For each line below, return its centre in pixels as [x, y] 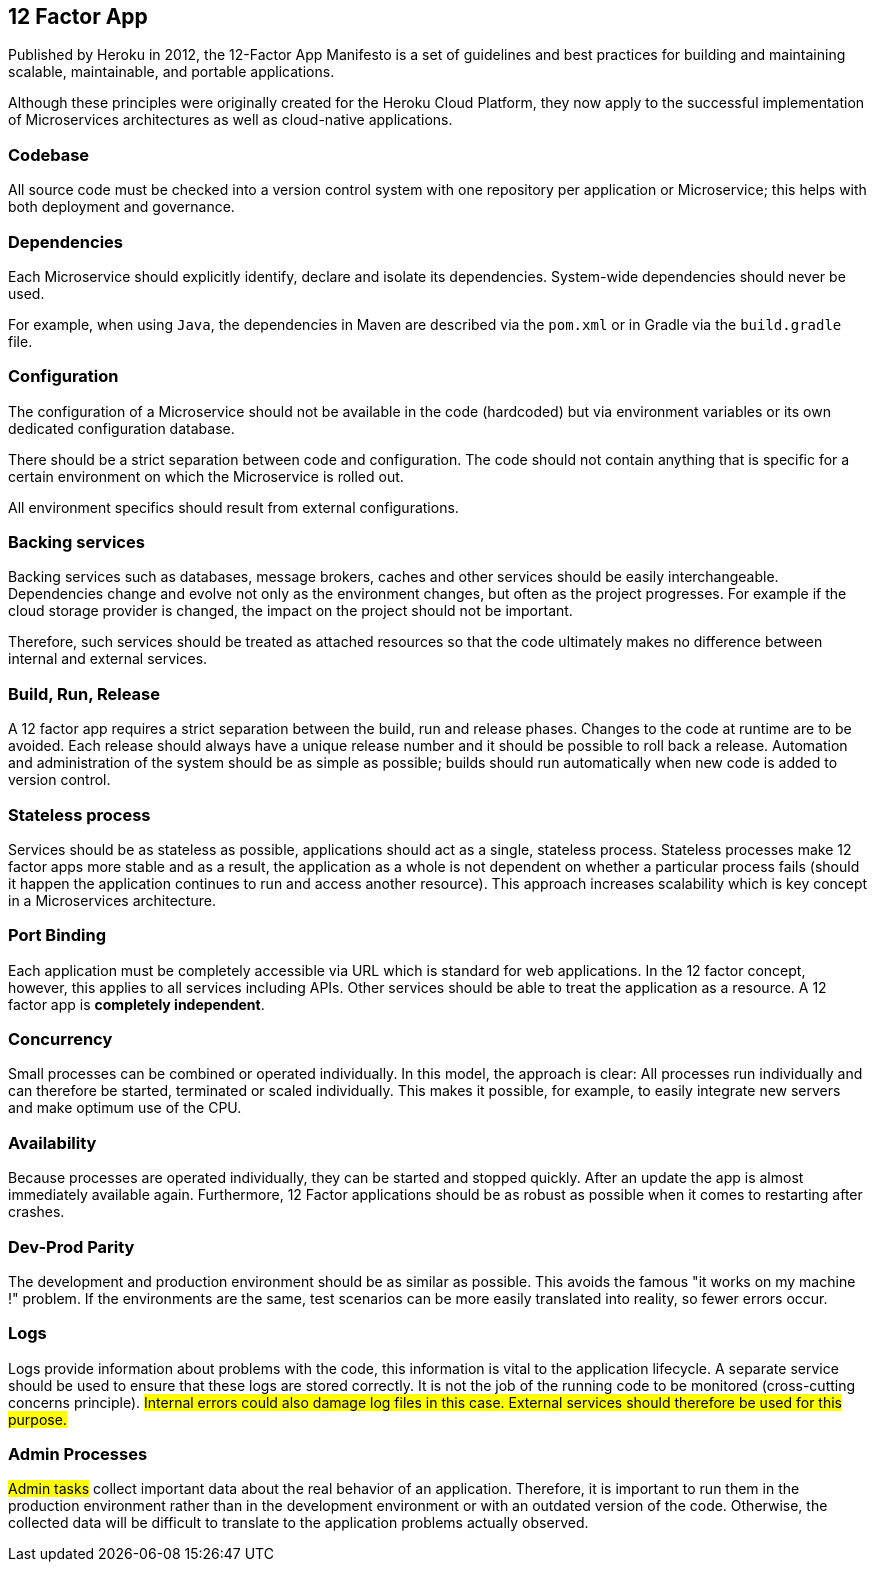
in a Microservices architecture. [112, 900]
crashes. [36, 1212]
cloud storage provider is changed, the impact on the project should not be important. [290, 611]
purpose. [37, 1419]
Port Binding [57, 935]
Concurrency [60, 1039]
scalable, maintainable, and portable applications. [171, 72]
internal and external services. [108, 659]
